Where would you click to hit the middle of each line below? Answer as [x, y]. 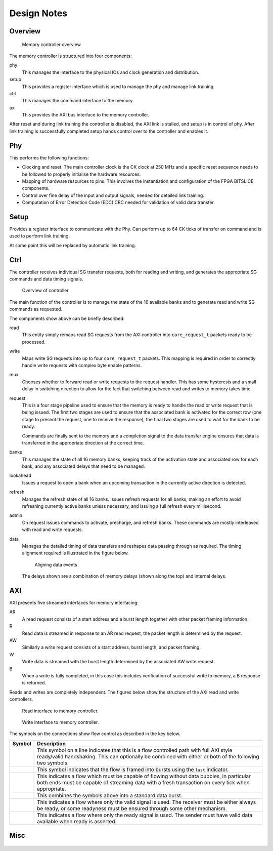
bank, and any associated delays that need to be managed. [83, 466]
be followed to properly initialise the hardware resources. [81, 174]
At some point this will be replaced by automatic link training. [73, 245]
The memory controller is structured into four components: [71, 56]
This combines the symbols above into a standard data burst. [110, 795]
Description [51, 743]
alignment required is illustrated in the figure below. [75, 553]
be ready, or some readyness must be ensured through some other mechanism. [132, 808]
